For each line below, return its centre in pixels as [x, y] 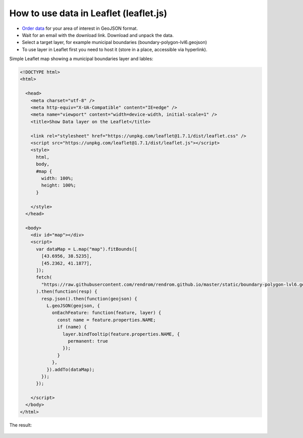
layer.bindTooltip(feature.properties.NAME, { [121, 334]
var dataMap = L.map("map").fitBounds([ [87, 249]
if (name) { [72, 327]
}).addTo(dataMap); [70, 369]
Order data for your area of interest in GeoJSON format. [80, 28]
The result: [21, 425]
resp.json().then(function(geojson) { [89, 299]
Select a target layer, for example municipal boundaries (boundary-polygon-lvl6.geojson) [114, 42]
